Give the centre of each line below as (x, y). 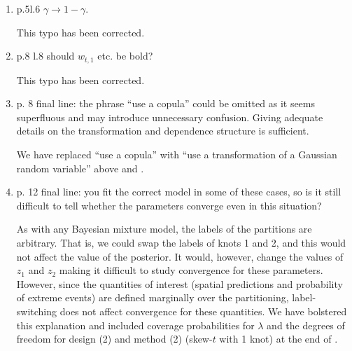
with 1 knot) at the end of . (279, 339)
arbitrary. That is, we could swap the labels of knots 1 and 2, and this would (181, 242)
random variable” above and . (80, 168)
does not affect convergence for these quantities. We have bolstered (203, 311)
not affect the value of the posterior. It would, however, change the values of (180, 256)
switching (37, 311)
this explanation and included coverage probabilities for (135, 325)
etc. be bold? (125, 56)
